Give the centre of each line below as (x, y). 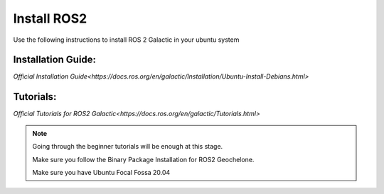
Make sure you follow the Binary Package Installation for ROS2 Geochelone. (143, 159)
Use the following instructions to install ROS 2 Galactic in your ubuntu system (126, 40)
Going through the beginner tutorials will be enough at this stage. (128, 147)
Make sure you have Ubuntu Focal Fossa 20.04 (101, 172)
